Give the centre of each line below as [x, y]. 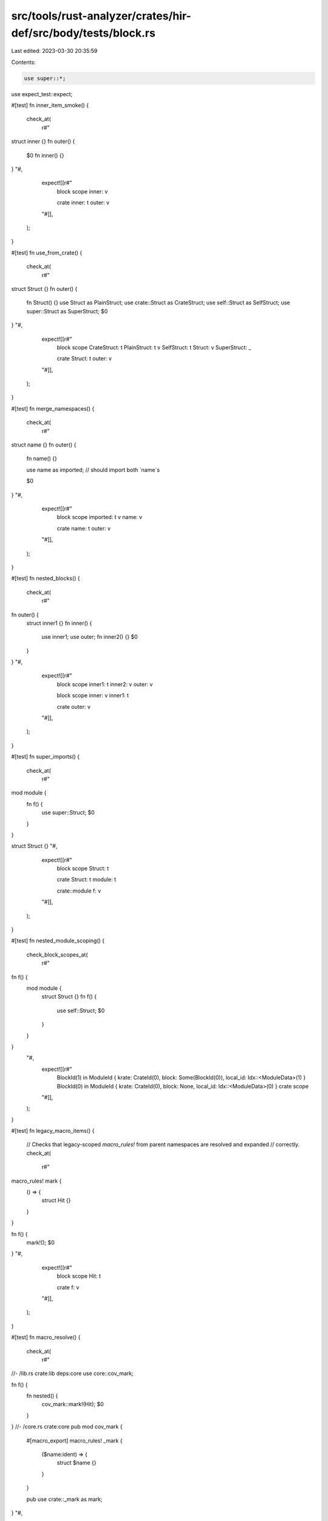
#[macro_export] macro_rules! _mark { [74, 1440]
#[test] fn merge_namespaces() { [53, 408]
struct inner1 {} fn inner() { [59, 623]
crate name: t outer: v [84, 528]
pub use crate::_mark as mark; [64, 1499]
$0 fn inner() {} [45, 155]
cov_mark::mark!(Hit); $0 [73, 1404]
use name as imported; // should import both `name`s [93, 470]
